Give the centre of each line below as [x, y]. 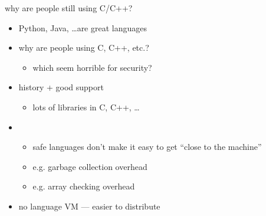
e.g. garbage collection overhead [90, 166]
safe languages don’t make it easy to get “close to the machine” [147, 147]
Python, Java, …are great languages [83, 27]
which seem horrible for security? [92, 67]
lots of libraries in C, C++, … [86, 107]
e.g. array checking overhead [84, 186]
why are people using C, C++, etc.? [84, 48]
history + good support [61, 87]
